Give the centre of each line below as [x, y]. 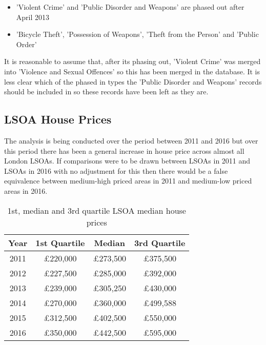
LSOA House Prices [58, 119]
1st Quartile [60, 242]
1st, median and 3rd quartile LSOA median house [97, 210]
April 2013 [33, 17]
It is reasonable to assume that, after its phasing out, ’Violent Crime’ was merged [132, 61]
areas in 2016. [26, 190]
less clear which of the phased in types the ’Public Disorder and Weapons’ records [133, 81]
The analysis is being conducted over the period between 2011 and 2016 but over [131, 140]
